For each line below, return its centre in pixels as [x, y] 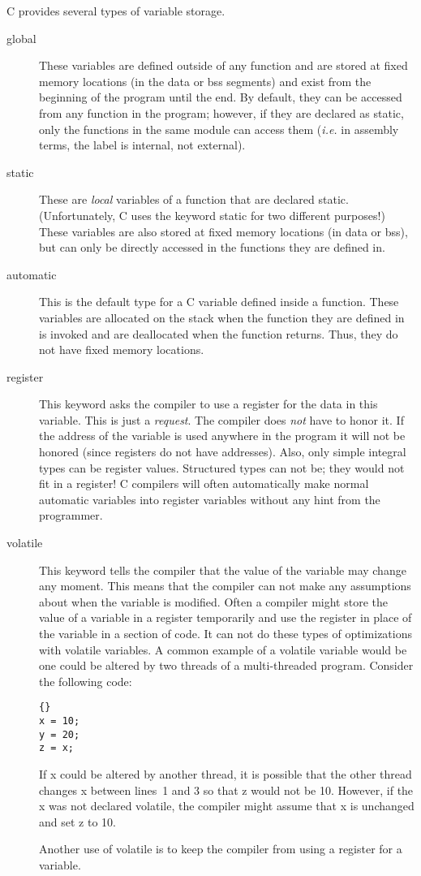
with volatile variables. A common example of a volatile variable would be [223, 649]
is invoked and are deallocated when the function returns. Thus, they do [219, 333]
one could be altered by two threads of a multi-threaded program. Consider [226, 665]
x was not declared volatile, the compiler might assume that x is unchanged [227, 806]
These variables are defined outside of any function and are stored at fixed [223, 65]
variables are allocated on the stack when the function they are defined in [222, 317]
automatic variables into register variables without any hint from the [210, 499]
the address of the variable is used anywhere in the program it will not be [222, 436]
